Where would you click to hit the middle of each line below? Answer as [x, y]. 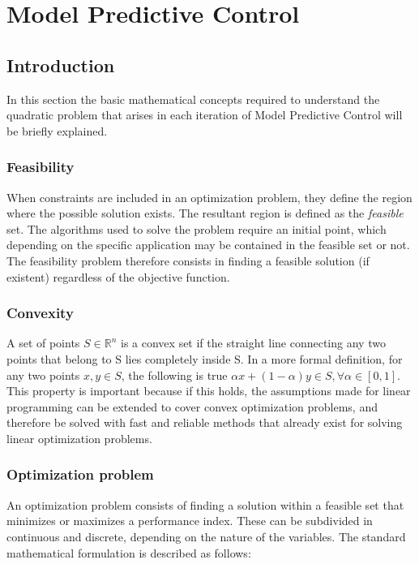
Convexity [40, 313]
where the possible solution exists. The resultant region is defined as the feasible [205, 213]
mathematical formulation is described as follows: [129, 552]
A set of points [43, 343]
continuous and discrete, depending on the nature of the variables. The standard [206, 536]
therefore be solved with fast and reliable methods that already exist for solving [205, 422]
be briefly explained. [57, 130]
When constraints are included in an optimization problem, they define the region [209, 197]
